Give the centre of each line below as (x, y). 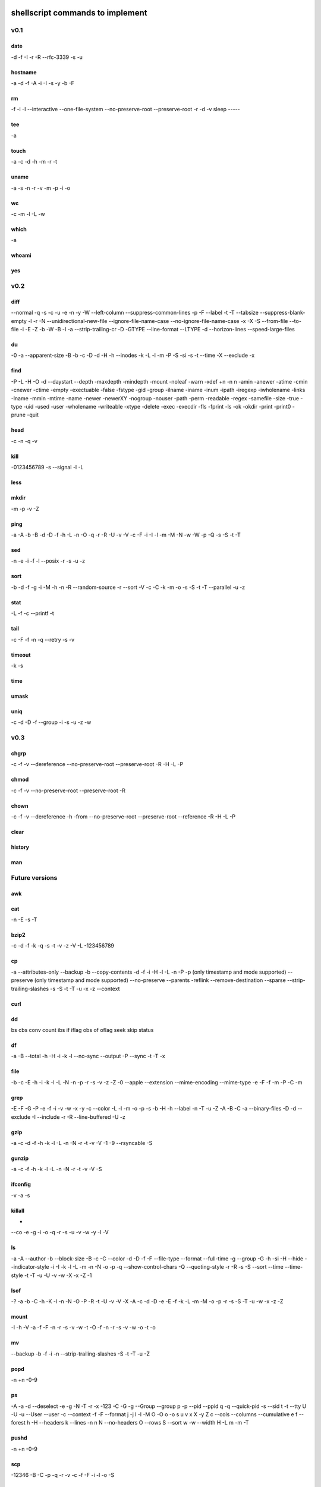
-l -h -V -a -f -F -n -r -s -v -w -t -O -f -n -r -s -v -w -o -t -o (83, 1328)
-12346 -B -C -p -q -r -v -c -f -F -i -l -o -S (63, 1475)
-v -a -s (21, 1195)
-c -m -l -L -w (28, 214)
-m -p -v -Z (25, 509)
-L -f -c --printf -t (33, 613)
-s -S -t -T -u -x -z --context (85, 989)
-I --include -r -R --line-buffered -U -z (79, 1117)
